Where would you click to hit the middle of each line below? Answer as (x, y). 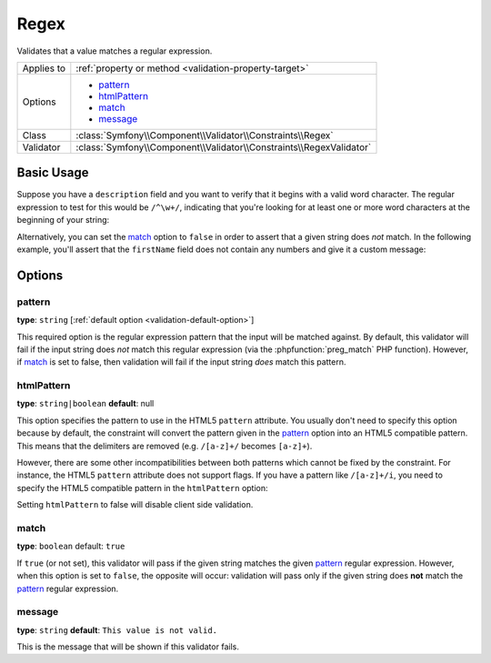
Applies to (44, 68)
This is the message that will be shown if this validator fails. (128, 647)
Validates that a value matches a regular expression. (115, 51)
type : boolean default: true (71, 547)
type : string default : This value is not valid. (117, 630)
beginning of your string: (63, 220)
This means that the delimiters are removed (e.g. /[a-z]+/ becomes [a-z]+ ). (165, 446)
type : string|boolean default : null (85, 404)
